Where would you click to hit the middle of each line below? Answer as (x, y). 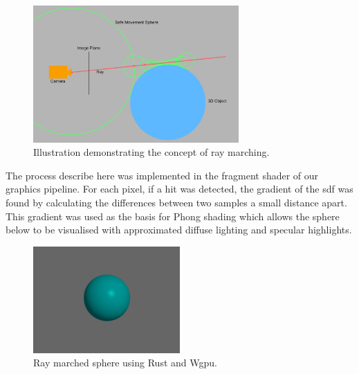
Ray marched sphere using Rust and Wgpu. (125, 363)
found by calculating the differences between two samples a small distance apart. (176, 203)
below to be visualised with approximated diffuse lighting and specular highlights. (179, 230)
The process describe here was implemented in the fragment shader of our (162, 175)
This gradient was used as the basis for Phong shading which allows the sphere (173, 216)
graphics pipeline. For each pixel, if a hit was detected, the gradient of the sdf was (179, 189)
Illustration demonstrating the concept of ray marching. (151, 152)
